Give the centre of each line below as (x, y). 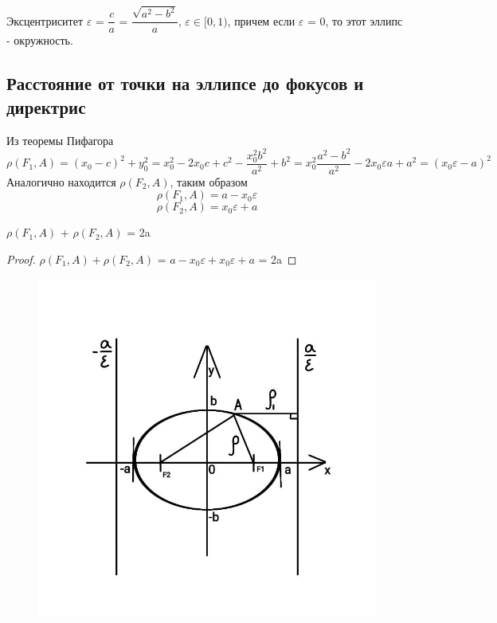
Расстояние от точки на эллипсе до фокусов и (185, 83)
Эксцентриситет (45, 20)
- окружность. (40, 40)
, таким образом (209, 181)
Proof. (21, 259)
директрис (46, 106)
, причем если (261, 20)
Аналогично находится (61, 181)
